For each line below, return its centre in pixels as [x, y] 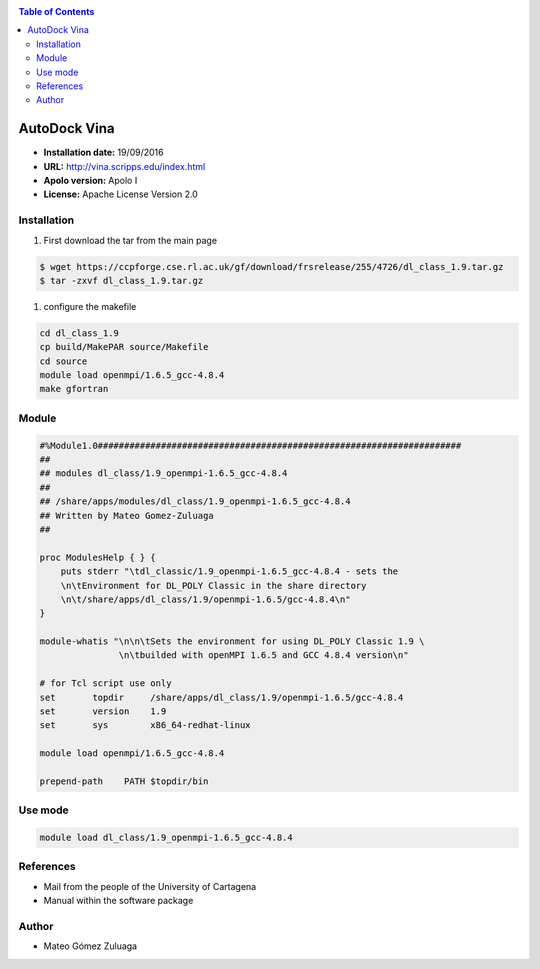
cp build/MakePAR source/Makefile [124, 347]
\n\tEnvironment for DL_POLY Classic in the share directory [213, 585]
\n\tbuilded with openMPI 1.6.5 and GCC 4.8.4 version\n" [263, 655]
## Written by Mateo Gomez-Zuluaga [126, 515]
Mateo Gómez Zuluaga [90, 946]
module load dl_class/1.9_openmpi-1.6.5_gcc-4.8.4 [166, 838]
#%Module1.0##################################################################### [250, 445]
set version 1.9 [103, 711]
